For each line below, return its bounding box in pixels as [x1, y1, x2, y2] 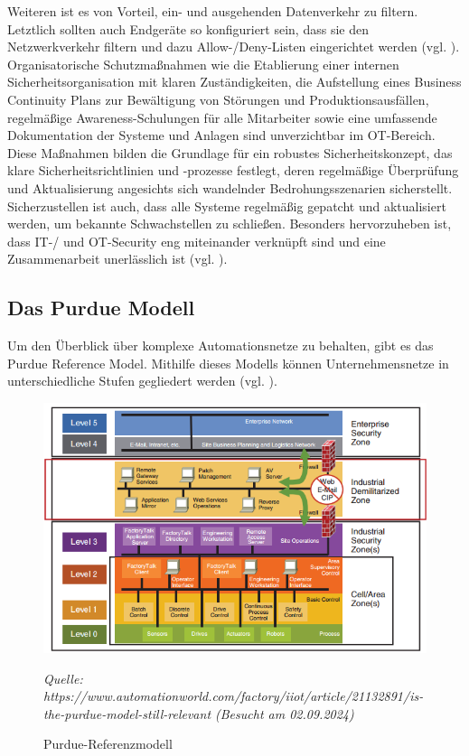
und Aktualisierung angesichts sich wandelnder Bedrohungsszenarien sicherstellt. [7, 178, 453, 197]
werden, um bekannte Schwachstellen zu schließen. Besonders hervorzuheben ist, [7, 214, 452, 233]
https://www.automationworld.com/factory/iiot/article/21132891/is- [43, 686, 424, 705]
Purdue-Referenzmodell [43, 734, 173, 753]
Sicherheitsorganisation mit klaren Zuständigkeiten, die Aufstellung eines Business [7, 72, 462, 91]
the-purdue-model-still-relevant [43, 704, 211, 723]
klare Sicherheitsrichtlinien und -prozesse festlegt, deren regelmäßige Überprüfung [7, 161, 459, 180]
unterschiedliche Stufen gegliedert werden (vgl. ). [7, 371, 277, 390]
